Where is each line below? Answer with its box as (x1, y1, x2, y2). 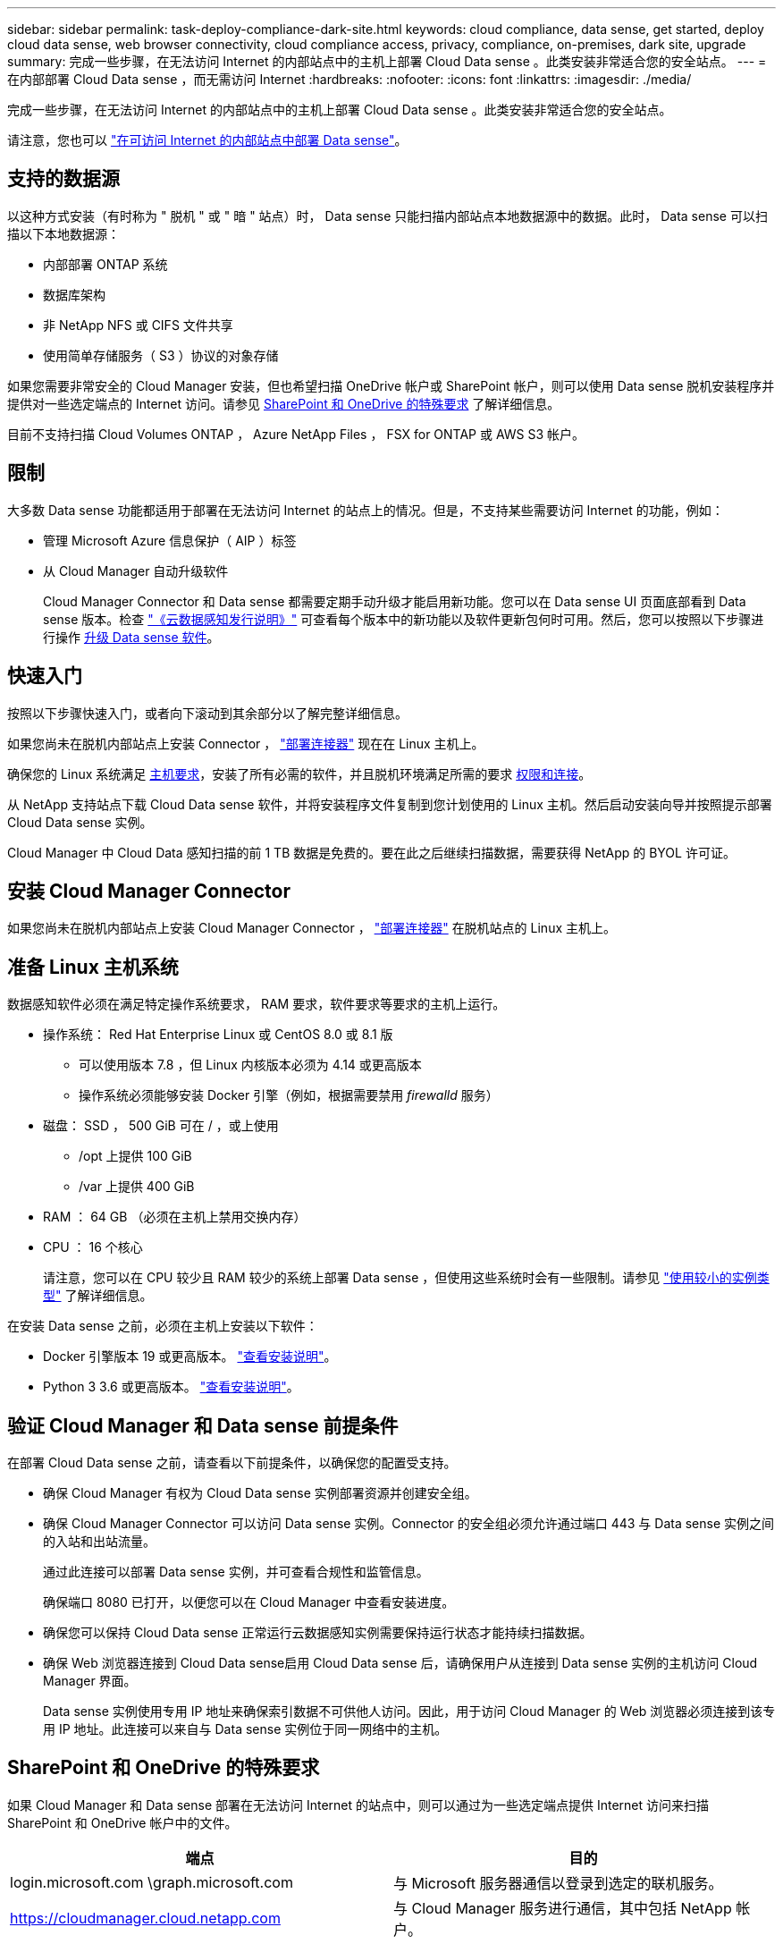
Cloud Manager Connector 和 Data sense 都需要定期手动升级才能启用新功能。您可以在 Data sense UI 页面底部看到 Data (43, 593, 746, 609)
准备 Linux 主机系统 (7, 955, 179, 978)
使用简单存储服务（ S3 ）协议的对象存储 (43, 347, 279, 363)
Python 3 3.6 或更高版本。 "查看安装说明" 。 (43, 1379, 299, 1395)
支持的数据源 (7, 167, 120, 190)
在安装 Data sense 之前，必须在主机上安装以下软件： (7, 1318, 318, 1334)
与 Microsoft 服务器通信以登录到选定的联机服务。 (393, 1873, 723, 1892)
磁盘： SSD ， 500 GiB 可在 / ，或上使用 (43, 1118, 279, 1134)
